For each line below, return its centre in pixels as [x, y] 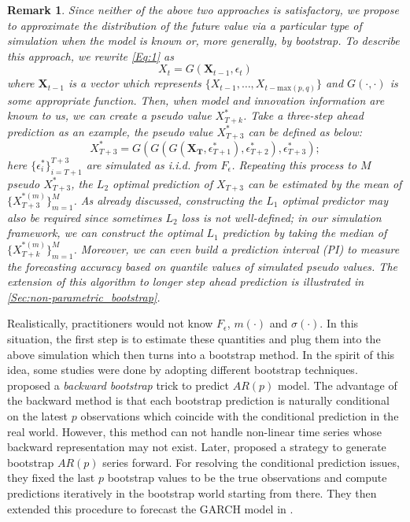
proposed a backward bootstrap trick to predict [118, 385]
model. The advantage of [338, 385]
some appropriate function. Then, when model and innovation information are [196, 100]
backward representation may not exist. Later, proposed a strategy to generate [197, 447]
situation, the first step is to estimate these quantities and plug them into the [194, 339]
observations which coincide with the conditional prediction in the [240, 416]
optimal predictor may [335, 200]
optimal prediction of [163, 183]
